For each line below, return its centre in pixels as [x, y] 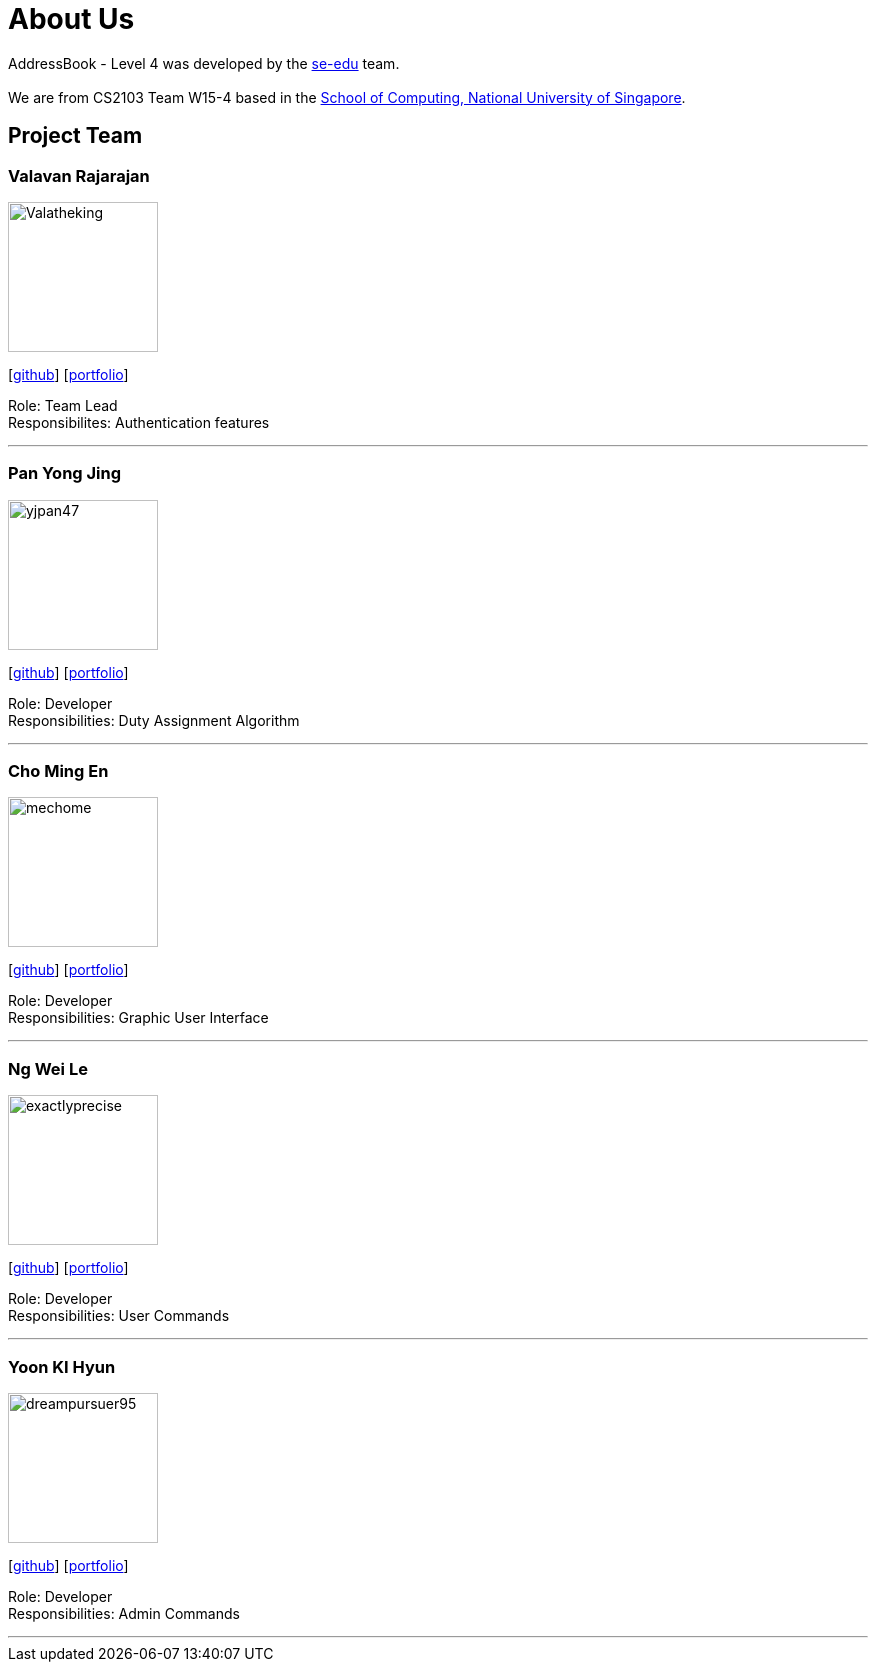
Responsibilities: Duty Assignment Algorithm [154, 720]
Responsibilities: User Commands [119, 1316]
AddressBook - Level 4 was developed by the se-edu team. [204, 63]
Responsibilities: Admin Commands [124, 1613]
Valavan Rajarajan [79, 175]
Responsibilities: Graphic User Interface [138, 1018]
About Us [71, 19]
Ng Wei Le [48, 1068]
